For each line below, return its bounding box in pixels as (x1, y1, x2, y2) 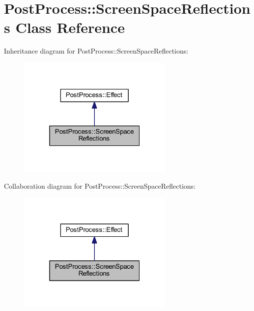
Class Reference (15, 17, 125, 37)
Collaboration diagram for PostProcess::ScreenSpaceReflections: (4, 180, 196, 191)
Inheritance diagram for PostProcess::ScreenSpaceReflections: (4, 46, 189, 56)
